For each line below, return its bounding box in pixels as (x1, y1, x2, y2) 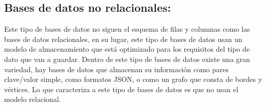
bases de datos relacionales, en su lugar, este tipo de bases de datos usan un (4, 33, 242, 44)
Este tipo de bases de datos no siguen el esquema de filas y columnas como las (4, 24, 250, 34)
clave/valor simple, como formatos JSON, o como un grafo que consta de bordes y (4, 74, 262, 84)
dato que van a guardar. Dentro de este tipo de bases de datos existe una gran (4, 53, 250, 64)
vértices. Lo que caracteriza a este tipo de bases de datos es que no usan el (4, 83, 238, 94)
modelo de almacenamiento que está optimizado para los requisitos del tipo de (4, 44, 250, 54)
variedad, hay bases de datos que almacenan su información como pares (4, 63, 229, 74)
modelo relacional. (4, 94, 61, 104)
